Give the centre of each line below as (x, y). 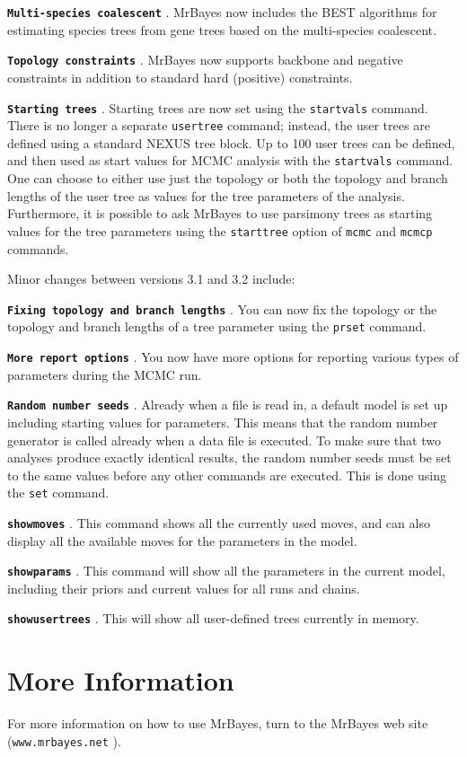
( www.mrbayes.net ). (64, 740)
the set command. (58, 493)
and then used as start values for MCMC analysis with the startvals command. (230, 160)
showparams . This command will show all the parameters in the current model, (226, 571)
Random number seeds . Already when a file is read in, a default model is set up (228, 405)
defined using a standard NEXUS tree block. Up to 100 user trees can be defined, (231, 142)
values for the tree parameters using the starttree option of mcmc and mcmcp (220, 230)
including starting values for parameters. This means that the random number (223, 422)
